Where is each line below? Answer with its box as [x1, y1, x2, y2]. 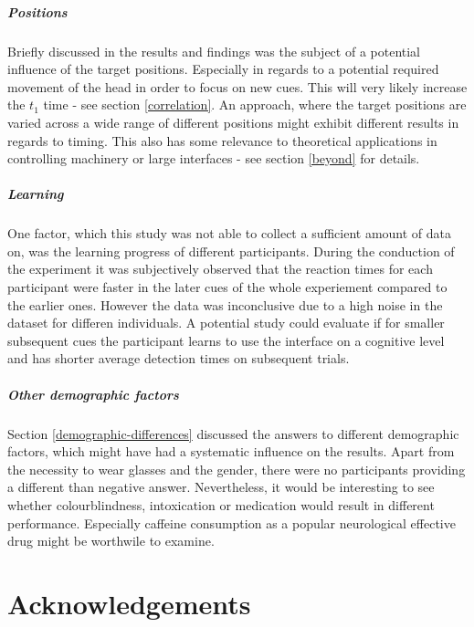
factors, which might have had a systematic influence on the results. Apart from [7, 442, 455, 461]
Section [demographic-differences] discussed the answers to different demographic [7, 423, 459, 443]
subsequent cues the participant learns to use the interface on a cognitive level [7, 330, 445, 350]
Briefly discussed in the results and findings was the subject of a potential [7, 41, 421, 60]
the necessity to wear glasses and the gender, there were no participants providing [7, 459, 466, 478]
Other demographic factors [7, 384, 179, 403]
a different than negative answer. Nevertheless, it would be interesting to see [7, 477, 435, 496]
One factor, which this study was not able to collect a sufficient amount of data [7, 224, 452, 243]
